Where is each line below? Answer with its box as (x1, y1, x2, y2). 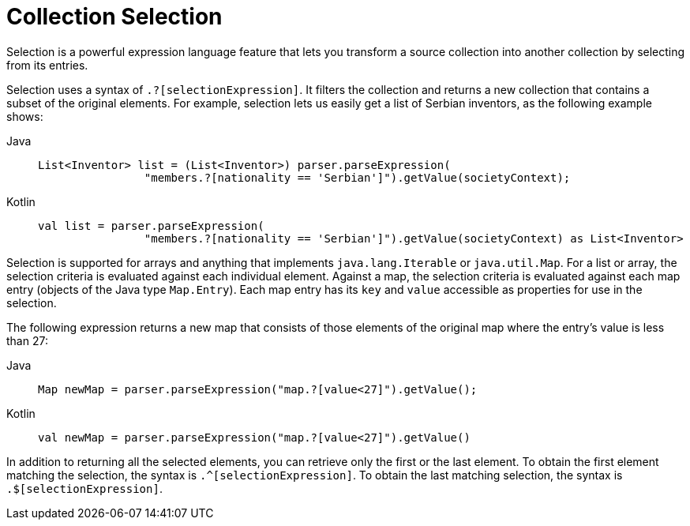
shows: (6, 109, 43, 123)
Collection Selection (6, 3, 223, 30)
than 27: (6, 333, 48, 348)
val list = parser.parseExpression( (38, 219, 264, 232)
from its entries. (6, 58, 88, 72)
